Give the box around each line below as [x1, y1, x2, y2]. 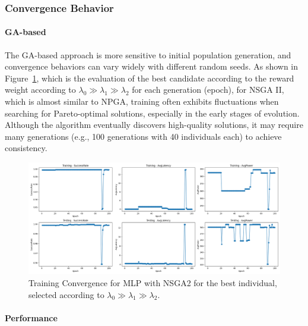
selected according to [28, 288, 104, 300]
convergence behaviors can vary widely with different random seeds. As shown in [5, 60, 299, 73]
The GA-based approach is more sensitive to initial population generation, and [5, 48, 291, 61]
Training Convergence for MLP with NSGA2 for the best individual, [28, 276, 277, 289]
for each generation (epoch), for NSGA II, [132, 83, 284, 96]
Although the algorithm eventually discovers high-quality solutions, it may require [5, 118, 303, 131]
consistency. [5, 142, 47, 154]
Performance [5, 311, 58, 324]
